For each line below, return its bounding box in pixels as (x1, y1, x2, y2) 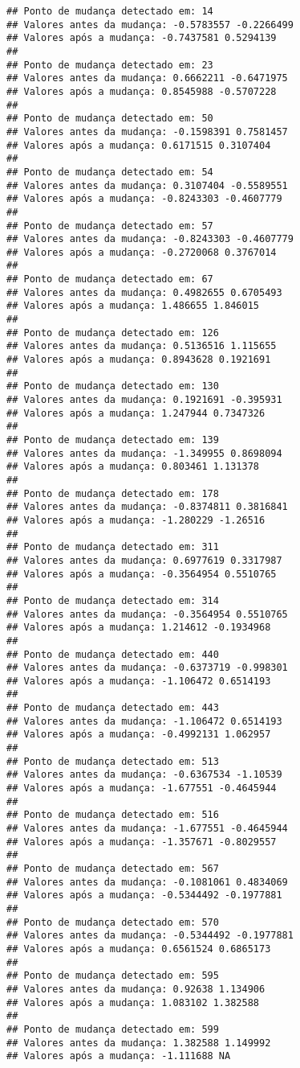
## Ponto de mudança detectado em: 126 (6, 327, 219, 339)
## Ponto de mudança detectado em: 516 (6, 809, 219, 821)
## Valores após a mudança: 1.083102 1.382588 (6, 996, 259, 1008)
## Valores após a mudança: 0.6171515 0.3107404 (6, 139, 271, 151)
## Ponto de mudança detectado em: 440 (6, 648, 219, 660)
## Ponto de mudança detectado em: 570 (6, 916, 219, 928)
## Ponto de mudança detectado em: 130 (6, 380, 219, 392)
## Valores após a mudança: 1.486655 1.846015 (6, 300, 259, 312)
